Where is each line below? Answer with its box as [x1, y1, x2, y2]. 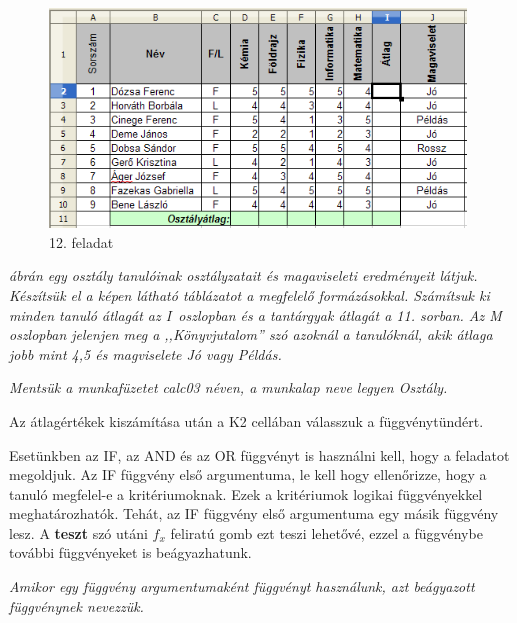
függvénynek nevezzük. [9, 595, 144, 616]
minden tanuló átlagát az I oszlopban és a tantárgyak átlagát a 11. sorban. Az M [9, 304, 502, 325]
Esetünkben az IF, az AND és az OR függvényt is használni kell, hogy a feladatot [9, 444, 510, 465]
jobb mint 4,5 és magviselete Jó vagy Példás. [9, 343, 282, 364]
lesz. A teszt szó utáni [9, 522, 148, 543]
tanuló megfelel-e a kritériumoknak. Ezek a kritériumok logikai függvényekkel [9, 483, 483, 504]
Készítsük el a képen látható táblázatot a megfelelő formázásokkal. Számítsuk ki [9, 284, 490, 305]
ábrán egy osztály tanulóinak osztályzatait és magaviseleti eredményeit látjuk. [9, 265, 478, 286]
